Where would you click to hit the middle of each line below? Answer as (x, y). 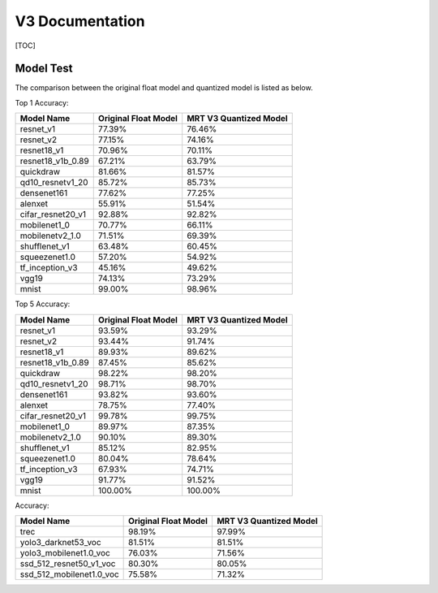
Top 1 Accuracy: (42, 102)
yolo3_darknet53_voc (60, 543)
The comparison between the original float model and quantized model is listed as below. (164, 88)
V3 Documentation (80, 21)
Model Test (44, 69)
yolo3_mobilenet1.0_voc (65, 553)
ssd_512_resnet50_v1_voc (68, 564)
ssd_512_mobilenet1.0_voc (69, 574)
